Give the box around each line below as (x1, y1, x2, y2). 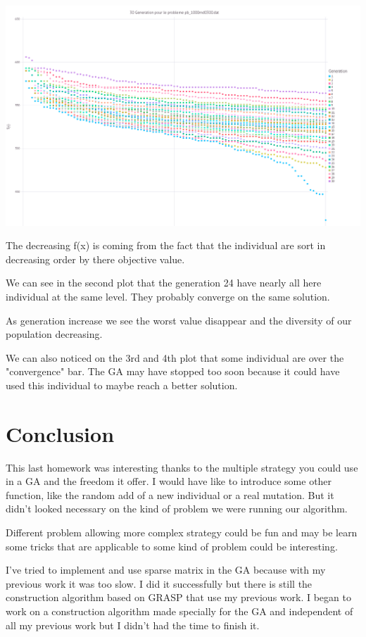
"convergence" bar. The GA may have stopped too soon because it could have (6, 364, 340, 379)
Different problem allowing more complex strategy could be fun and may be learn (6, 524, 358, 539)
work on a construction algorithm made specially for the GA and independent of (6, 603, 353, 618)
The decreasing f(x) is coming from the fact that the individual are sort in (6, 238, 326, 253)
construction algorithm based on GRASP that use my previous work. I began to (6, 590, 351, 605)
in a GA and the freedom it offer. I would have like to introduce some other (6, 474, 332, 488)
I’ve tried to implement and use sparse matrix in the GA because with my (6, 562, 326, 577)
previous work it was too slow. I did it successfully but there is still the (6, 576, 313, 591)
